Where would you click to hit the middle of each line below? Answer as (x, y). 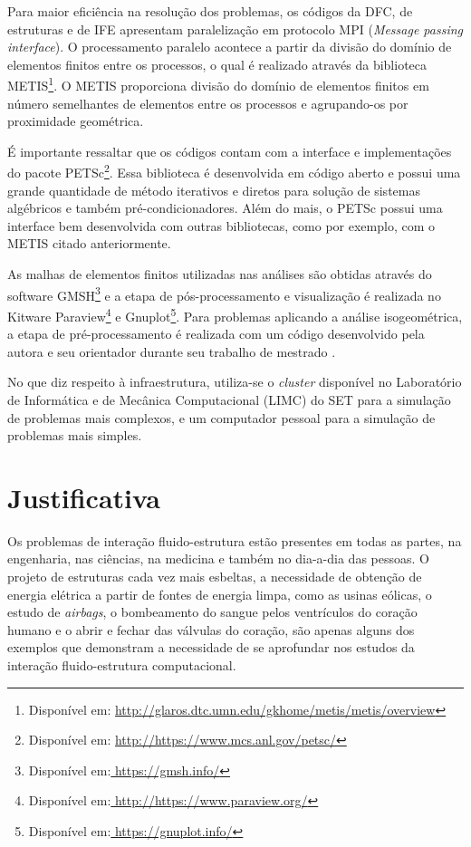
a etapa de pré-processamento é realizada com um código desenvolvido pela (216, 334)
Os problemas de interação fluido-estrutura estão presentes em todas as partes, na (235, 540)
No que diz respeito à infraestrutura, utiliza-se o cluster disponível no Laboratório (235, 382)
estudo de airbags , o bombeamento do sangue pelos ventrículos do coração (212, 612)
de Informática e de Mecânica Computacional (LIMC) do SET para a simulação (229, 399)
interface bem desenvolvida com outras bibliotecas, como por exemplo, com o (221, 225)
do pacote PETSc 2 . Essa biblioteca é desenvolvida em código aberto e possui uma (234, 171)
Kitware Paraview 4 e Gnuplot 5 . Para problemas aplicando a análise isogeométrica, (235, 314)
